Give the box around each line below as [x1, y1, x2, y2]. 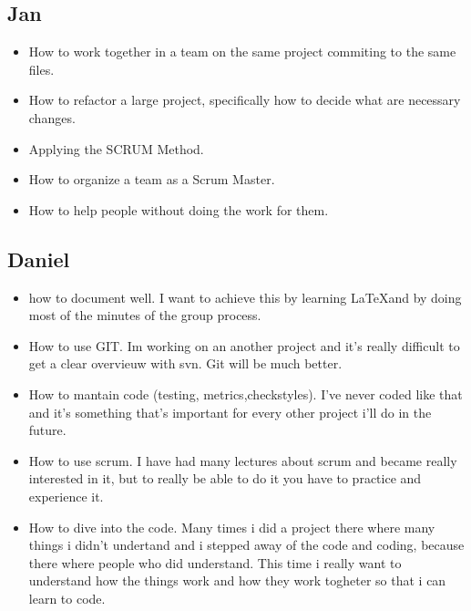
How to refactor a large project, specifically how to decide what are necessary [28, 90, 461, 109]
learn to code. [28, 588, 106, 607]
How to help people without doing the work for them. [28, 200, 329, 219]
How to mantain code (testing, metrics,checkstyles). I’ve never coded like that [28, 384, 463, 403]
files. [28, 59, 55, 78]
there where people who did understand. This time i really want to [28, 553, 402, 572]
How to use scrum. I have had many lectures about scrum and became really [28, 450, 457, 470]
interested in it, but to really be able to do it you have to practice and [28, 469, 422, 488]
